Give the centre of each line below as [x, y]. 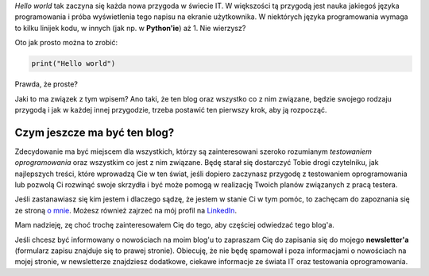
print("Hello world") [73, 64]
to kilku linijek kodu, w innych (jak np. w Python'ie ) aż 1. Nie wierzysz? [130, 28]
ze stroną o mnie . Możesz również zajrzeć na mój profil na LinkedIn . [126, 210]
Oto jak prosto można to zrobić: [66, 43]
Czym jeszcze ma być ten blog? [95, 132]
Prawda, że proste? [46, 84]
